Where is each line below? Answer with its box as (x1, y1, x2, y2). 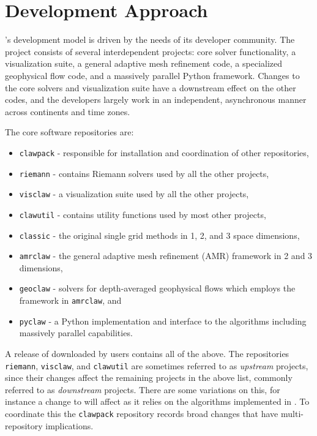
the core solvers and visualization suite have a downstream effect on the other (5, 81, 296, 94)
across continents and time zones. (5, 105, 130, 118)
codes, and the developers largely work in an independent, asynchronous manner (5, 93, 307, 106)
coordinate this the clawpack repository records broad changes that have (5, 407, 278, 419)
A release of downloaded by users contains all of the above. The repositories (5, 347, 289, 359)
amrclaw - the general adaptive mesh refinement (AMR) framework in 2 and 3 (19, 249, 313, 262)
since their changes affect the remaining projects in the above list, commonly (5, 371, 293, 384)
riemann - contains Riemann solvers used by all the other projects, (19, 167, 269, 179)
